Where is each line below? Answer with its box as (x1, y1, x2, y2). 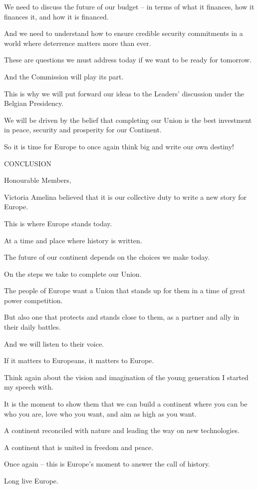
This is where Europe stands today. (4, 218, 112, 228)
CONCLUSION (4, 158, 52, 168)
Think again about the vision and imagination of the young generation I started (4, 372, 249, 382)
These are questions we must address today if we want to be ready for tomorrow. (4, 54, 252, 65)
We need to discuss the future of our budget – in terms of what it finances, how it (4, 1, 255, 11)
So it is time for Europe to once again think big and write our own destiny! (4, 141, 234, 151)
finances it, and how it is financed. (4, 11, 109, 21)
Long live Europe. (4, 476, 58, 486)
